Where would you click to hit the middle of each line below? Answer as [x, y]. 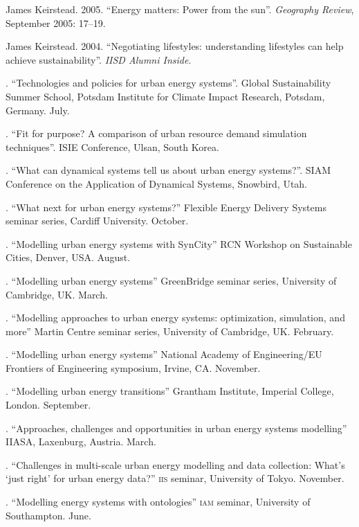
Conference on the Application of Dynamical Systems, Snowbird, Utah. [157, 183]
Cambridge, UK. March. [57, 294]
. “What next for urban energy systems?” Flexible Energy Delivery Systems [166, 207]
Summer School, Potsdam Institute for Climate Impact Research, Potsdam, [165, 96]
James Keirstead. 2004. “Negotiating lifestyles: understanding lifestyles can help [175, 46]
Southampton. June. [48, 515]
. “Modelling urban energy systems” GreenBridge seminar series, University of [171, 280]
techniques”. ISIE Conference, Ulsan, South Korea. [112, 146]
